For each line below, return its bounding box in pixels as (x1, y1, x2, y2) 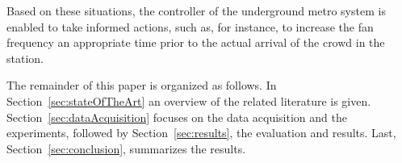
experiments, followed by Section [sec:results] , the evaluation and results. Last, (6, 124, 396, 141)
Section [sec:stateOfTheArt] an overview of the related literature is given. (6, 92, 371, 109)
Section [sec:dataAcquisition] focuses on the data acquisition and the (6, 108, 347, 125)
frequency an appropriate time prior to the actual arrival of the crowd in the (6, 34, 385, 51)
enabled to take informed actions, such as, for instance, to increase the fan (6, 18, 374, 35)
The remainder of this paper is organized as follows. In (6, 77, 277, 94)
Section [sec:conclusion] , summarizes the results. (6, 140, 246, 157)
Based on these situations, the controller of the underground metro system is (6, 2, 386, 19)
